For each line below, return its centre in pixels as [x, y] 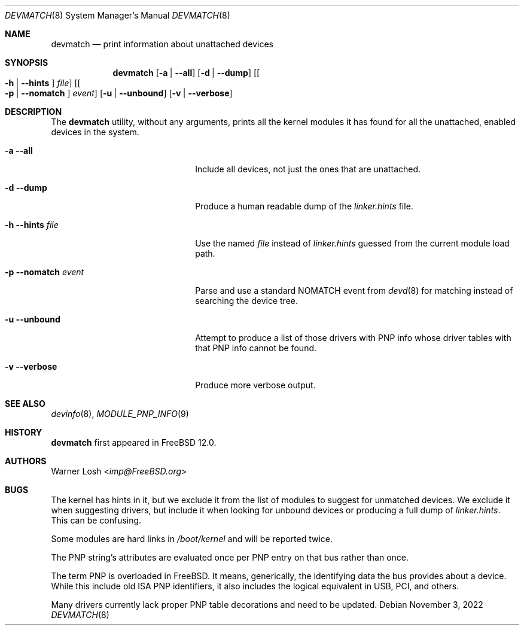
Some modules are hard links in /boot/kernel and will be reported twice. [192, 539]
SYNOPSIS [27, 63]
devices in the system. [95, 132]
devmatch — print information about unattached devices [162, 44]
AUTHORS [26, 461]
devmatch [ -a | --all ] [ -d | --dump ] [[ [186, 73]
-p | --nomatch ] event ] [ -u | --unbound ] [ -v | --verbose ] [119, 93]
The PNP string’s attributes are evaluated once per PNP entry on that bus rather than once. [230, 557]
